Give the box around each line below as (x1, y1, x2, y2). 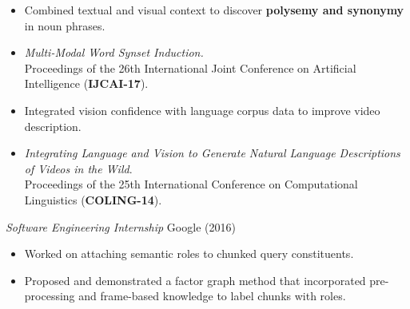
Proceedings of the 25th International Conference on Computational (24, 176, 358, 192)
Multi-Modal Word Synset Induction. (24, 44, 204, 61)
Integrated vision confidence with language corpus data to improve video (24, 101, 380, 118)
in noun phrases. (24, 17, 105, 34)
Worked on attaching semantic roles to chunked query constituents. (24, 245, 354, 262)
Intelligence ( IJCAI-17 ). (24, 75, 149, 92)
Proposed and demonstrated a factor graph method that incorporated (24, 271, 366, 288)
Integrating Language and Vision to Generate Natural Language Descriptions (24, 145, 400, 161)
